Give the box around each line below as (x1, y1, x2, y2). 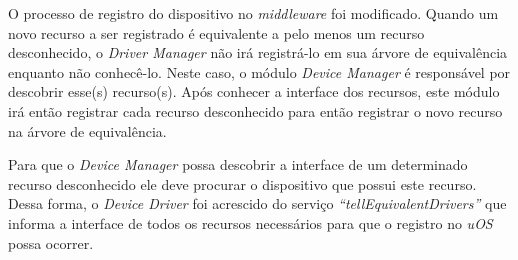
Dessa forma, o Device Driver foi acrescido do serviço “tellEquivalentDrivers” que (8, 193, 507, 214)
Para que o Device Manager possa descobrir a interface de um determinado (8, 154, 468, 175)
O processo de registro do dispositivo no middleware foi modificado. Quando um (8, 3, 499, 23)
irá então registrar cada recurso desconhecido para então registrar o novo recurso (8, 100, 503, 121)
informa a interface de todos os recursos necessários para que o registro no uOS (8, 212, 493, 233)
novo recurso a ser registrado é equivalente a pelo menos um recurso (8, 22, 425, 43)
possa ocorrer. (8, 232, 94, 253)
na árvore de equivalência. (8, 120, 167, 141)
